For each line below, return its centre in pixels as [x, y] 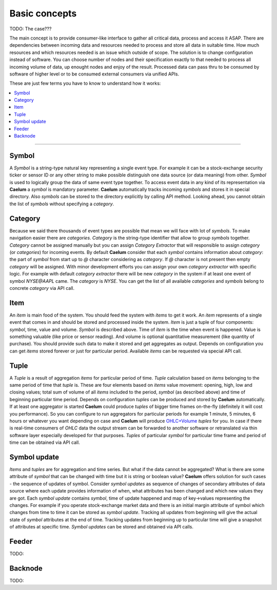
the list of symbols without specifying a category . [62, 204]
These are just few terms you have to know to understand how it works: [85, 83]
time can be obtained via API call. [45, 443]
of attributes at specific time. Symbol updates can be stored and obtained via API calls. [102, 527]
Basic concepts [43, 13]
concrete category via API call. [42, 288]
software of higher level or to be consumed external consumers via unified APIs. [94, 74]
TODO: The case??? [31, 29]
